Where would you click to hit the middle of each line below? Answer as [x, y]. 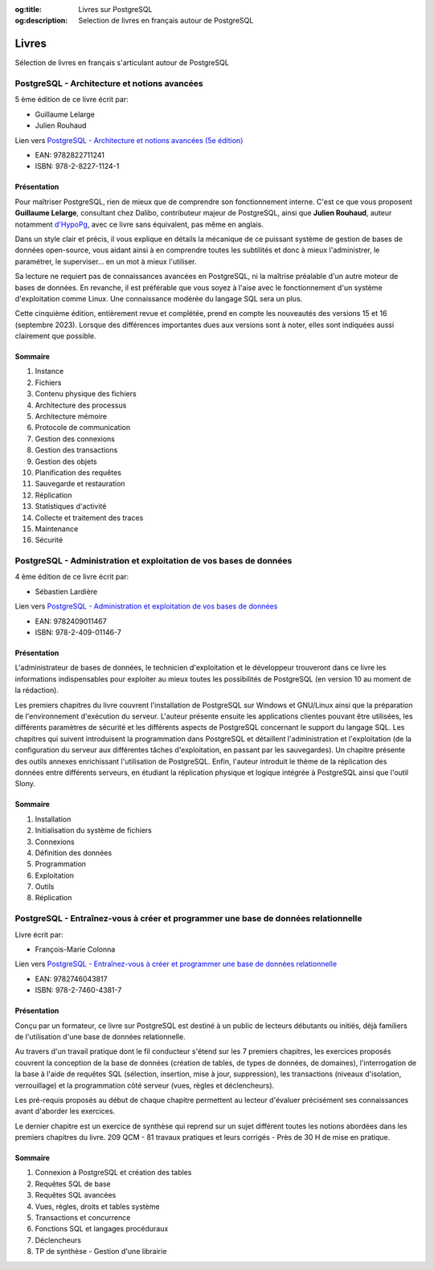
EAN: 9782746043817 [71, 979]
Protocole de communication [83, 428]
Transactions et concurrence [83, 1218]
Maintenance [57, 528]
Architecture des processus [81, 405]
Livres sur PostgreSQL [115, 9]
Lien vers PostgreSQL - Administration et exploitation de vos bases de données [146, 606]
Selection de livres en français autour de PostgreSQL [166, 21]
